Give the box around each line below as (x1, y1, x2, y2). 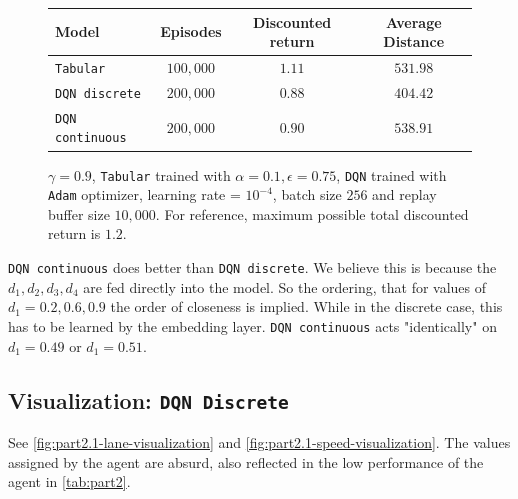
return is (48, 223, 101, 244)
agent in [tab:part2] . (8, 471, 131, 492)
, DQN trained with (336, 164, 447, 185)
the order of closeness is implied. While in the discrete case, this (110, 296, 503, 317)
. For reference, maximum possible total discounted (155, 203, 469, 224)
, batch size (272, 184, 342, 205)
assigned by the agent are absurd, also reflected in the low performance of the (8, 451, 484, 472)
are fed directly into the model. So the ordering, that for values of (83, 276, 487, 297)
